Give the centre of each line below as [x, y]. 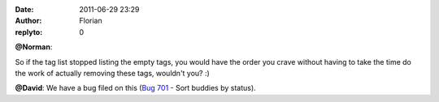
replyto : [29, 32]
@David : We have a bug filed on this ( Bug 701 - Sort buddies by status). [135, 88]
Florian [91, 21]
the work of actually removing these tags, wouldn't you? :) [113, 73]
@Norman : [34, 47]
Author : [28, 21]
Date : [24, 9]
